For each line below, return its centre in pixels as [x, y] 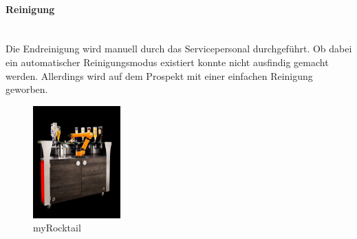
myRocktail [57, 228]
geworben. [27, 89]
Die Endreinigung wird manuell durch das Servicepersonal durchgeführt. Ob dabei [179, 49]
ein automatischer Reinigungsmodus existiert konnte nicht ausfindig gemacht [167, 62]
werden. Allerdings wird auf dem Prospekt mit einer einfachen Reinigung [159, 75]
